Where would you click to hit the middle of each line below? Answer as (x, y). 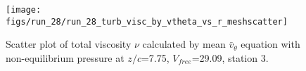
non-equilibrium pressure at (65, 57)
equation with (270, 44)
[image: (24, 10)
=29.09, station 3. (230, 57)
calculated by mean (184, 44)
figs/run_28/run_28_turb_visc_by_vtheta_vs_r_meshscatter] (147, 21)
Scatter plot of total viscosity (69, 44)
